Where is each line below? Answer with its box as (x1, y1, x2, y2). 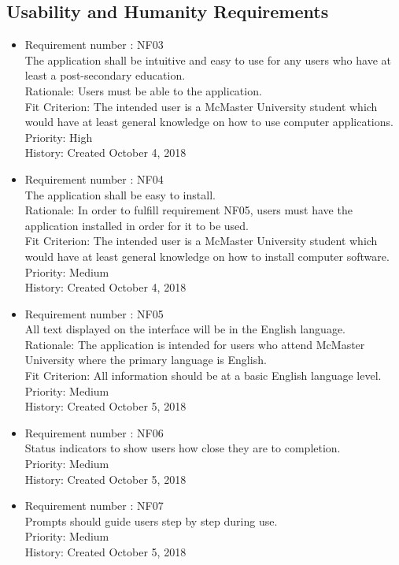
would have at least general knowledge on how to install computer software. (24, 247, 390, 264)
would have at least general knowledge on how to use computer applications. (24, 113, 393, 130)
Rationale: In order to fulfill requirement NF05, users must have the (24, 202, 353, 218)
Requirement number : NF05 (24, 305, 164, 322)
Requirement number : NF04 (24, 170, 164, 187)
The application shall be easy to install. (24, 186, 216, 203)
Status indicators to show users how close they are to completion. (24, 440, 341, 456)
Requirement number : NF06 (24, 424, 164, 440)
